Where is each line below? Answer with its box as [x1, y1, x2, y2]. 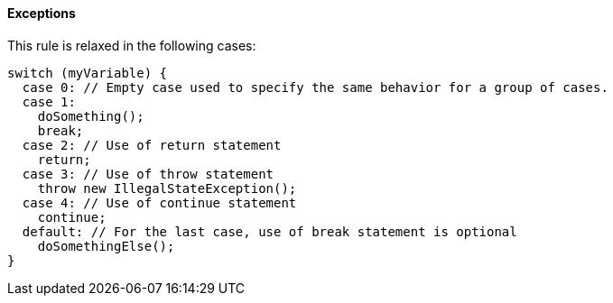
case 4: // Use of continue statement [22, 195, 297, 210]
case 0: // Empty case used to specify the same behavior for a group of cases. [22, 79, 608, 95]
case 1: [22, 94, 76, 109]
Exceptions [7, 5, 76, 21]
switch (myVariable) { [7, 65, 168, 80]
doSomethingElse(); [37, 238, 175, 253]
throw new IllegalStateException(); [37, 180, 297, 196]
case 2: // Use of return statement [22, 137, 282, 152]
